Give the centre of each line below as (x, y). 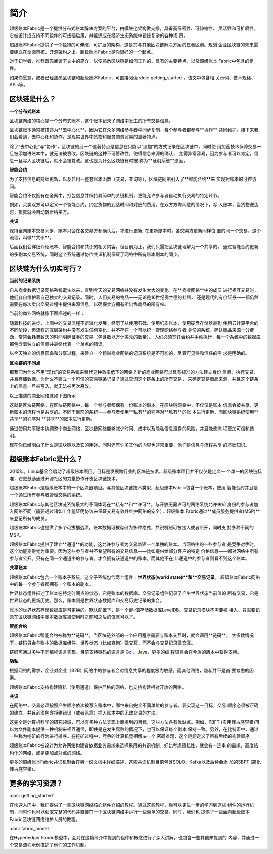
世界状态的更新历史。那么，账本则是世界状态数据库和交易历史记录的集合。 (87, 600)
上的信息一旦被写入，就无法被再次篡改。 (51, 386)
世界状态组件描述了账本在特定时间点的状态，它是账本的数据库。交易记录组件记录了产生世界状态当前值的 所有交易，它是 (134, 593)
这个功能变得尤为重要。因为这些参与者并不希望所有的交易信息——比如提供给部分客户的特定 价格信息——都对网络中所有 (134, 551)
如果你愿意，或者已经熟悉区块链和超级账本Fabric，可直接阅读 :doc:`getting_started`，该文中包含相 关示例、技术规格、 (132, 77)
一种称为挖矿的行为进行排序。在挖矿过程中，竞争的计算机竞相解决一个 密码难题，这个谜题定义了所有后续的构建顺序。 (132, 736)
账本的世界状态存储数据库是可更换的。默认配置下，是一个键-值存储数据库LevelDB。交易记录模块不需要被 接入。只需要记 (135, 610)
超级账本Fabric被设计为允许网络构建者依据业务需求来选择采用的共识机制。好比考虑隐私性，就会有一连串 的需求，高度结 (134, 745)
